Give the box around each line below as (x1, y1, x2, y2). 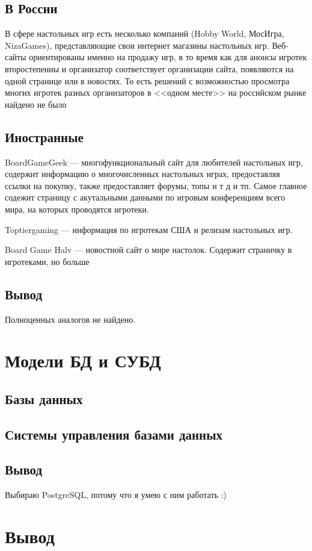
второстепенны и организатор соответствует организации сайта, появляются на (5, 62, 294, 75)
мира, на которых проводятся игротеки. (5, 202, 149, 215)
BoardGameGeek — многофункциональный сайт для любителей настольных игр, (5, 155, 303, 168)
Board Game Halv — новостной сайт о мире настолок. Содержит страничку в (5, 243, 292, 256)
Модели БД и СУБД (5, 348, 161, 373)
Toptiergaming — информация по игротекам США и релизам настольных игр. (5, 223, 293, 235)
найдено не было (5, 98, 67, 110)
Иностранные (5, 127, 84, 146)
